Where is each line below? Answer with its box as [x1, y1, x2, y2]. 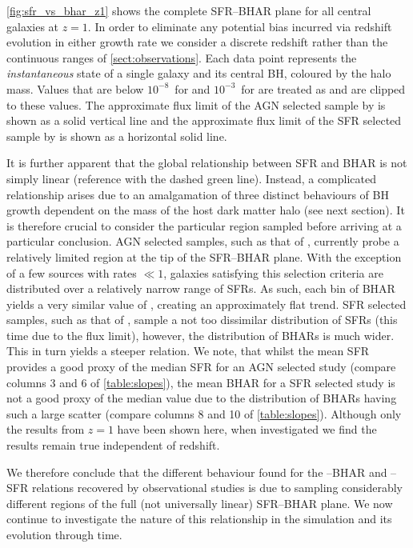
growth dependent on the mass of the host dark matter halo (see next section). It [6, 202, 405, 218]
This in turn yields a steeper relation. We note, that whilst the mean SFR [6, 342, 370, 359]
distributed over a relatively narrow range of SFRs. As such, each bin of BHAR [6, 280, 395, 297]
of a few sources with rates [6, 264, 137, 281]
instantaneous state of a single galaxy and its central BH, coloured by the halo [6, 65, 391, 82]
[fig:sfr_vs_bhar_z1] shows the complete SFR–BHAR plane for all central [6, 2, 371, 18]
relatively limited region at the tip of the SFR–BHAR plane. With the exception [6, 248, 402, 265]
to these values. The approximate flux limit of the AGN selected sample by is [6, 96, 386, 113]
